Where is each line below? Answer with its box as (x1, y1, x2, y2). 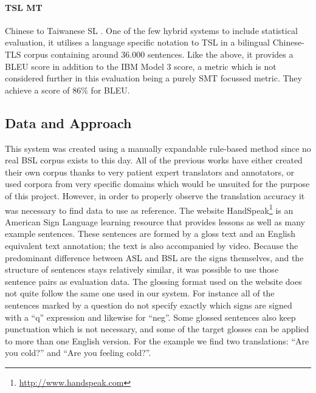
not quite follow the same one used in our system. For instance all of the (5, 287, 275, 299)
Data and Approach (5, 113, 132, 132)
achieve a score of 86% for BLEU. (5, 83, 130, 96)
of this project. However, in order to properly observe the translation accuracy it (5, 189, 305, 202)
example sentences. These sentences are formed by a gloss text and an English (5, 227, 295, 240)
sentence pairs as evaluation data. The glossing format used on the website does (5, 275, 302, 287)
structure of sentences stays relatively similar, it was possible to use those (5, 263, 279, 276)
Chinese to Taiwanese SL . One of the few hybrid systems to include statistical (5, 24, 298, 36)
